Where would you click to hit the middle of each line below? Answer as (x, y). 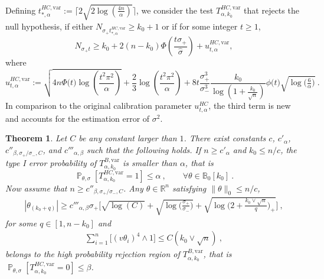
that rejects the (271, 10)
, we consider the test (175, 10)
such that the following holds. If (144, 149)
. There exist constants (225, 138)
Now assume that (36, 188)
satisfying (189, 188)
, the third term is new (250, 106)
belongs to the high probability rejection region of (93, 254)
